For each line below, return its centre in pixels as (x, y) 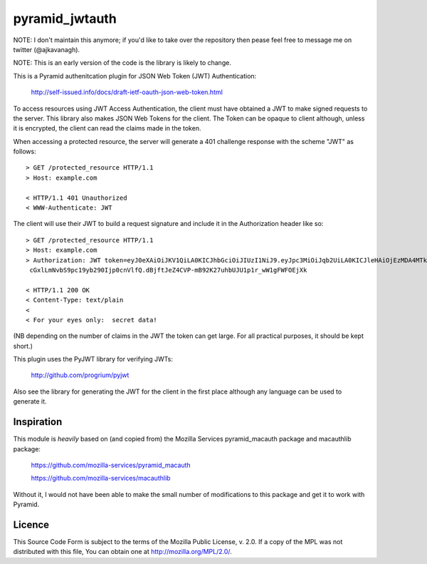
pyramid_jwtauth (65, 19)
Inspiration (38, 422)
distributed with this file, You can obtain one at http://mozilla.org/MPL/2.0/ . (123, 552)
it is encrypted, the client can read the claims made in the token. (107, 128)
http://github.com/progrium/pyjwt (80, 375)
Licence (31, 524)
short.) (23, 346)
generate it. (30, 401)
